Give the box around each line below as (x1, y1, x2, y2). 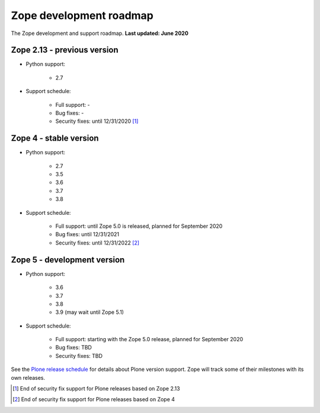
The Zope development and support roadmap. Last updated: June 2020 (11, 30, 189, 37)
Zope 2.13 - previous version (11, 45, 119, 55)
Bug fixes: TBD (55, 344, 92, 351)
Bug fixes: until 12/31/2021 (55, 231, 120, 238)
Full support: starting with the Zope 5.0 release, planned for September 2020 (55, 336, 243, 343)
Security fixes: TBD (55, 352, 103, 359)
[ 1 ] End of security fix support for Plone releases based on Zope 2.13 (12, 385, 180, 392)
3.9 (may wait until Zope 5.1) (55, 309, 124, 316)
